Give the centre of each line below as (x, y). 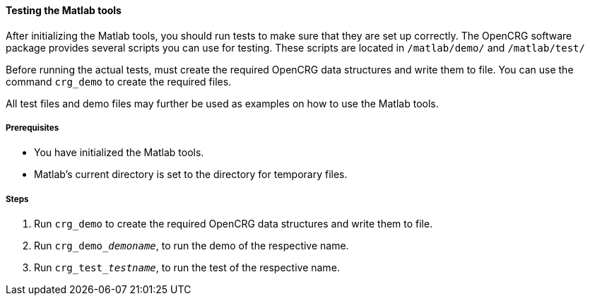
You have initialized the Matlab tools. (119, 153)
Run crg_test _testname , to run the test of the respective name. (187, 268)
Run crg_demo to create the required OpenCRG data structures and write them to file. (234, 224)
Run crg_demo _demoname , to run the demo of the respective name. (191, 246)
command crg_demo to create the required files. (119, 81)
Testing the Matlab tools (64, 10)
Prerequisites (33, 128)
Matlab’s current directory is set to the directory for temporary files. (191, 175)
